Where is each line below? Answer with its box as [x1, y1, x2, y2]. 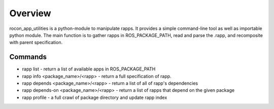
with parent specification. [9, 40, 63, 46]
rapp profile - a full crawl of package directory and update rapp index [22, 94, 167, 100]
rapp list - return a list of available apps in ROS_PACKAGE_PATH [22, 66, 156, 72]
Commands [9, 53, 47, 61]
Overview [9, 8, 51, 19]
